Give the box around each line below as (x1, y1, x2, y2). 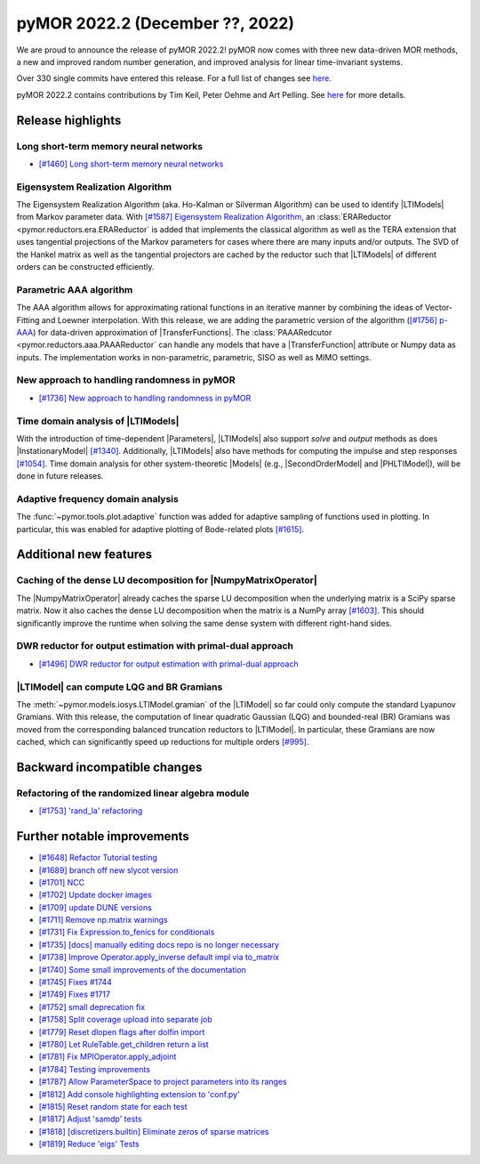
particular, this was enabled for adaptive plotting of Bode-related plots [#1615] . (16, 523, 305, 534)
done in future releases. (16, 471, 104, 481)
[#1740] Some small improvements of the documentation (38, 964, 246, 974)
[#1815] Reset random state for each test (38, 1101, 188, 1111)
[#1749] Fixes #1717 (38, 989, 111, 1000)
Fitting (16, 314, 40, 325)
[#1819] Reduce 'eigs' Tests (38, 1139, 140, 1150)
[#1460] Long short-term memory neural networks (38, 158, 224, 169)
